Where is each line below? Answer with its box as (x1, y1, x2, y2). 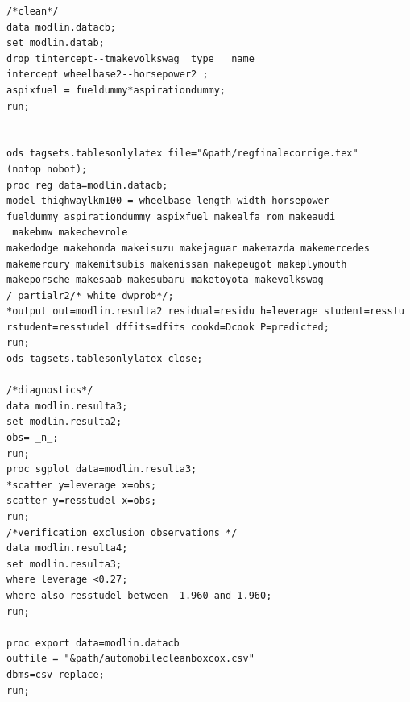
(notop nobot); (6, 163, 88, 175)
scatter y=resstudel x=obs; (6, 495, 157, 507)
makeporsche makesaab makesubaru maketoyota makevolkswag (6, 274, 324, 286)
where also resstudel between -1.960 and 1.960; (6, 589, 272, 601)
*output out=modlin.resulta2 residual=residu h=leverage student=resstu (6, 305, 404, 318)
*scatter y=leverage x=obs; (6, 479, 157, 491)
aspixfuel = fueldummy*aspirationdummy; (6, 84, 226, 96)
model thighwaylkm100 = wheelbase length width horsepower (6, 195, 329, 207)
